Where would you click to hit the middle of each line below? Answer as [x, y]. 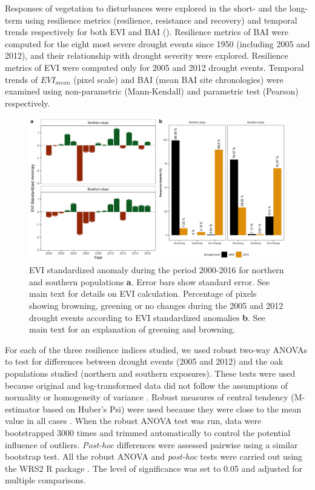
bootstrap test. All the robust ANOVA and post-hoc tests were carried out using [154, 456]
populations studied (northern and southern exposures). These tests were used [150, 373]
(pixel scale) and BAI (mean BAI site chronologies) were [178, 79]
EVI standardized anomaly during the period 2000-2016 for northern [157, 270]
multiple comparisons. [45, 480]
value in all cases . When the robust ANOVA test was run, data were [133, 421]
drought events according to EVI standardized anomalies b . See [147, 317]
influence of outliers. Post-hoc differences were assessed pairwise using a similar [151, 444]
